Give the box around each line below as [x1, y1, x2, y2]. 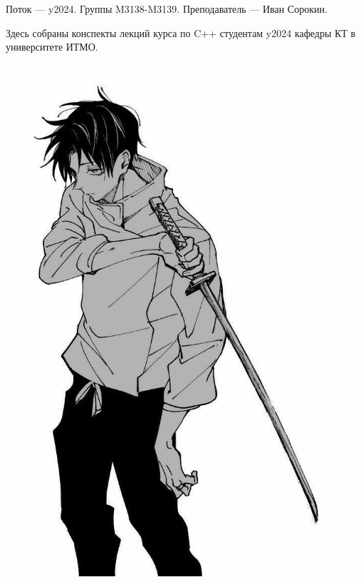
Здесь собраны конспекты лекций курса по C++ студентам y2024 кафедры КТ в [6, 25, 356, 40]
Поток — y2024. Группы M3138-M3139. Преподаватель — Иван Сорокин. [6, 1, 328, 16]
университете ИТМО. [6, 39, 98, 54]
